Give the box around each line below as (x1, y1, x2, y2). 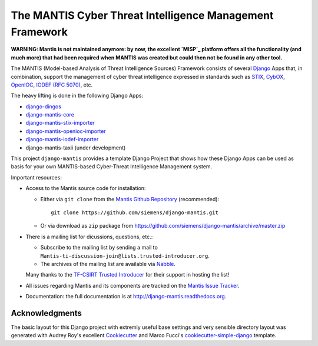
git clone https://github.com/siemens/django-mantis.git (51, 209, 219, 216)
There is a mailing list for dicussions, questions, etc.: (25, 233, 153, 240)
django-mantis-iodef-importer (25, 136, 99, 143)
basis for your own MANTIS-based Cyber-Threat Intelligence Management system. (11, 163, 213, 170)
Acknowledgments (11, 308, 82, 318)
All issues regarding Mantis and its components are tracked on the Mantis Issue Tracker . (25, 282, 240, 289)
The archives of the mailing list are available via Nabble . (40, 260, 176, 267)
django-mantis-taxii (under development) (25, 144, 126, 151)
